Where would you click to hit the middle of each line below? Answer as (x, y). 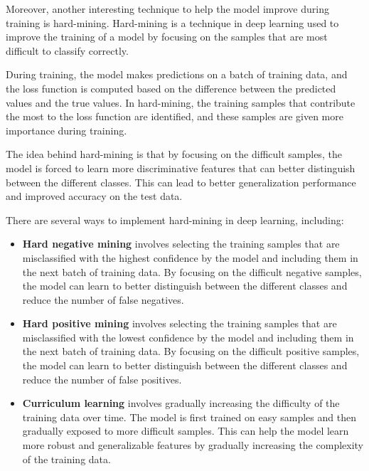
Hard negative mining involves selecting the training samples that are (181, 244)
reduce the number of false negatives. (103, 299)
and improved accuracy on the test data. (94, 196)
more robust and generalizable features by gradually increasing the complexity (193, 445)
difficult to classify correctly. (67, 50)
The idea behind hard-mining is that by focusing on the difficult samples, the (174, 154)
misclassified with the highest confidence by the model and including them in (190, 257)
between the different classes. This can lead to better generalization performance (181, 182)
